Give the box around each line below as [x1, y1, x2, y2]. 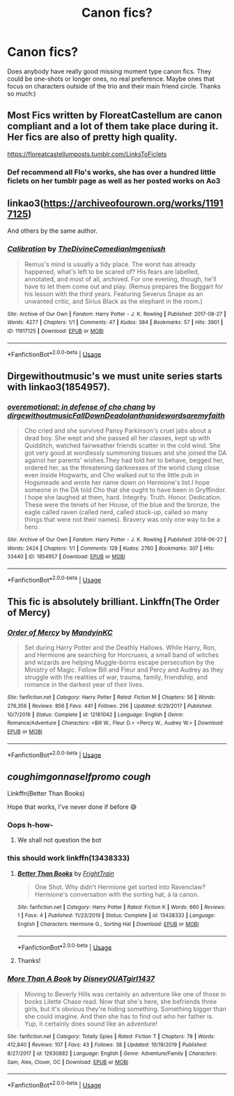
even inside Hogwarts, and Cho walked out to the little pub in [24, 471, 200, 479]
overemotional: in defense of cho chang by [7, 402, 156, 412]
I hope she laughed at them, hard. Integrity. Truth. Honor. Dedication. [24, 493, 222, 502]
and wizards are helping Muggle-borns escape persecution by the [24, 658, 214, 667]
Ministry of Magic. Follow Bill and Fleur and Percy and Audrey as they [24, 665, 224, 674]
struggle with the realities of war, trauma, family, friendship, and [24, 673, 208, 681]
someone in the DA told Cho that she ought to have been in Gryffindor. [24, 486, 227, 494]
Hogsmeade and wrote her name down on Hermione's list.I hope [24, 479, 210, 487]
